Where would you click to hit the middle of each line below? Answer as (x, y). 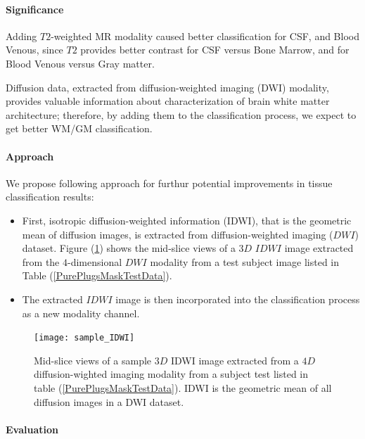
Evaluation (32, 429)
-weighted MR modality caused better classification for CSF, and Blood (205, 36)
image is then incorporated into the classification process (238, 299)
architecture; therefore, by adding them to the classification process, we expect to (181, 114)
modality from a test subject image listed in (245, 261)
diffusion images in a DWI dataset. (109, 401)
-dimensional (95, 261)
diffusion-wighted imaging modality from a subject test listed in (171, 374)
